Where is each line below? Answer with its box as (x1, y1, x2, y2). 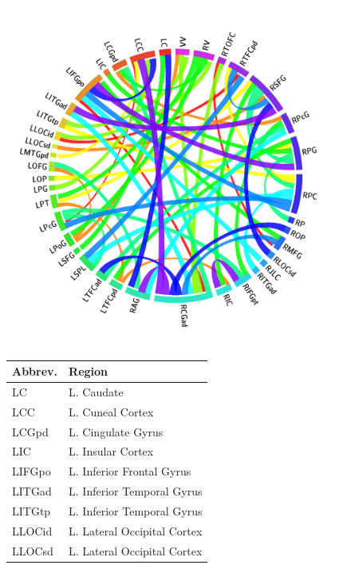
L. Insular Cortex (69, 443, 154, 460)
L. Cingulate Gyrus (69, 423, 164, 440)
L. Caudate (69, 383, 124, 400)
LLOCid (12, 522, 53, 539)
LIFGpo (12, 463, 51, 479)
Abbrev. (12, 363, 58, 380)
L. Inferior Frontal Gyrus (69, 463, 191, 479)
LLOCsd (12, 542, 53, 559)
